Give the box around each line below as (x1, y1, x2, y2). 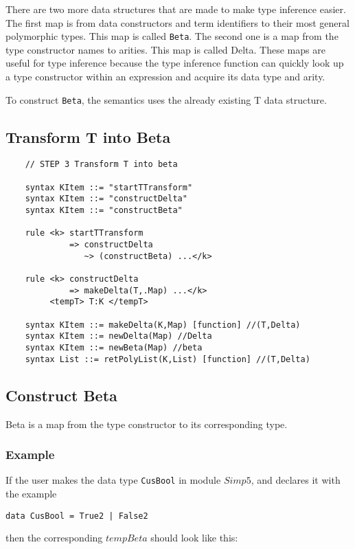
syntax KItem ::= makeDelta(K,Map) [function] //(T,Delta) (25, 320, 301, 330)
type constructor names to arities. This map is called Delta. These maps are (5, 42, 325, 56)
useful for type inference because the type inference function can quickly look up (5, 56, 344, 70)
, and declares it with (251, 473, 341, 487)
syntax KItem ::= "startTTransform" (25, 182, 193, 192)
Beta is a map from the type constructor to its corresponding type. (5, 416, 288, 431)
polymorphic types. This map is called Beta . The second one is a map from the (5, 29, 339, 43)
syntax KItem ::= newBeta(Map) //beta (25, 342, 203, 352)
